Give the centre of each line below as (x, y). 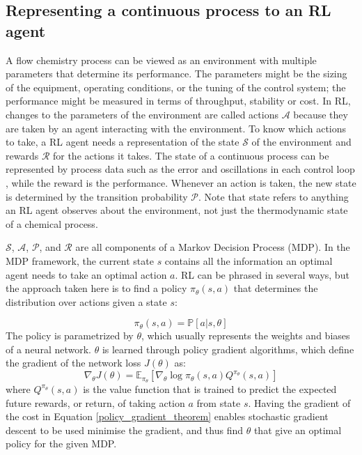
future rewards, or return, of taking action (95, 402)
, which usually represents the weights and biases (245, 336)
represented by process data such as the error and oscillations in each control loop (180, 169)
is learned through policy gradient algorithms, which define (228, 349)
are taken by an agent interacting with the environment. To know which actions (176, 128)
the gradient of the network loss (73, 363)
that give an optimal (298, 430)
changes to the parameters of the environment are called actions (142, 114)
